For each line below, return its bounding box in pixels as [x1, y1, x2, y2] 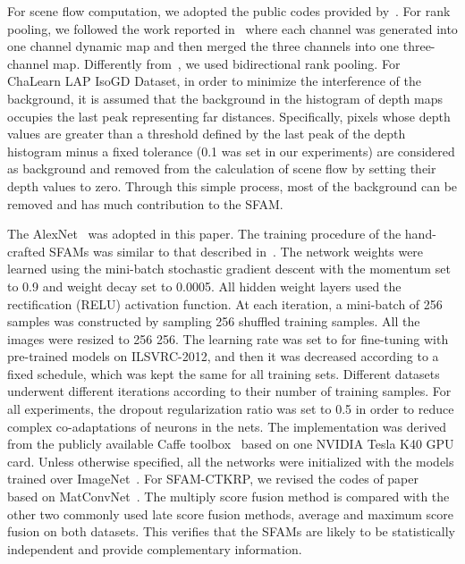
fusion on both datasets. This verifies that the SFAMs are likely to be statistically [7, 522, 456, 541]
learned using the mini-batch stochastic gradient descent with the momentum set [7, 259, 451, 278]
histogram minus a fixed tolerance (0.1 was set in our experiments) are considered [7, 141, 455, 160]
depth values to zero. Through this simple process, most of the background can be [7, 176, 458, 195]
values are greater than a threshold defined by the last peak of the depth [7, 124, 406, 143]
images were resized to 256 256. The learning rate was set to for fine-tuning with [7, 329, 449, 348]
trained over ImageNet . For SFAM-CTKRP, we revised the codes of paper [7, 469, 419, 488]
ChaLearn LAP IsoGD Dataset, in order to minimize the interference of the [7, 72, 422, 90]
